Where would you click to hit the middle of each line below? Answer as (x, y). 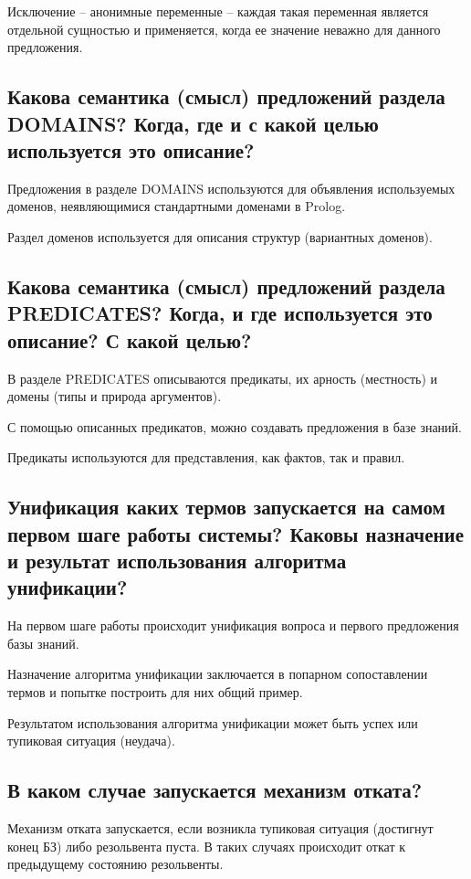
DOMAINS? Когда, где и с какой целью (193, 123)
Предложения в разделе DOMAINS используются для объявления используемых (231, 188)
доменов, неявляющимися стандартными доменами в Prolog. (177, 206)
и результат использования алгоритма (177, 561)
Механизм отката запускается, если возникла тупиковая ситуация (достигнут (220, 828)
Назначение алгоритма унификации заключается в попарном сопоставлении (218, 674)
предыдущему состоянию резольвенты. (115, 864)
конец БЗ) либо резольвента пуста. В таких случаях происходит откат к (207, 846)
